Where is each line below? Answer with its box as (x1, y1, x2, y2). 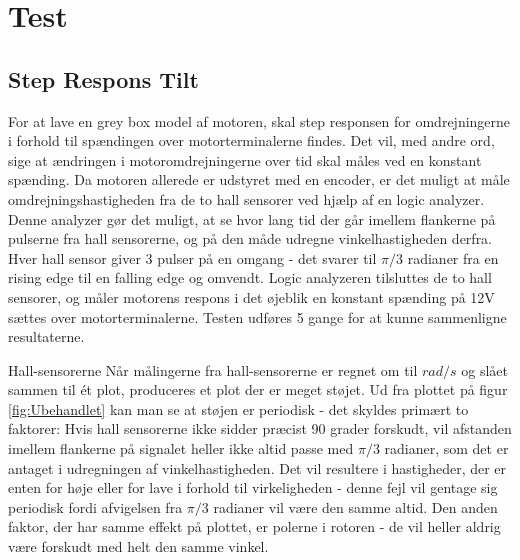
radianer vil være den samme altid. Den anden (213, 496, 498, 517)
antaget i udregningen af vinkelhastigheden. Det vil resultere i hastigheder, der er (8, 457, 507, 478)
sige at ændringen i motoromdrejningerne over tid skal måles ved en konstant (8, 149, 482, 170)
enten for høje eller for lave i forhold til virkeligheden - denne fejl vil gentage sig (8, 477, 498, 498)
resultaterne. (8, 326, 85, 347)
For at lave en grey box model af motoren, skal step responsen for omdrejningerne (8, 110, 511, 131)
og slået (461, 359, 509, 380)
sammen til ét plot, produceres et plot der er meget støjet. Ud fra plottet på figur (8, 379, 508, 400)
